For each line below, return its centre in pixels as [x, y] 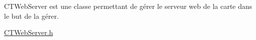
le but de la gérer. [31, 16]
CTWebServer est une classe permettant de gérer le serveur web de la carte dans [128, 6]
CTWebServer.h [29, 32]
